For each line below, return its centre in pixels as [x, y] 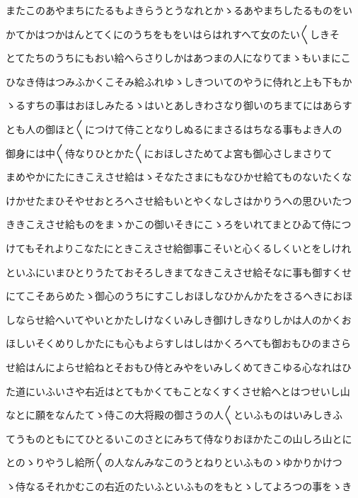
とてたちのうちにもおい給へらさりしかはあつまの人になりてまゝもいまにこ [178, 58]
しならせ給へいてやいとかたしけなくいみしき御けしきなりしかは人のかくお [179, 319]
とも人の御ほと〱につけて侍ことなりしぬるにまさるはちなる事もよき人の [174, 129]
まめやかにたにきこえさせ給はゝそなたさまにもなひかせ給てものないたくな [179, 177]
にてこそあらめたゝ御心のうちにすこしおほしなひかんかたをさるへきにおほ [179, 296]
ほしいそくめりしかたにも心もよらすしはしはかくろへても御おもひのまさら [179, 343]
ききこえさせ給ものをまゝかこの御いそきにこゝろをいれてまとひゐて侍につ [179, 224]
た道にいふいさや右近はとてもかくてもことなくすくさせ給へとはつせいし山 [178, 391]
